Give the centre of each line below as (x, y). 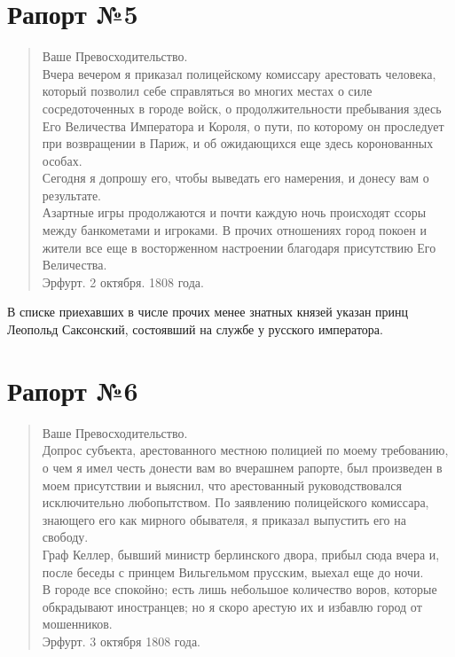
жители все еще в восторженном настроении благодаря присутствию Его (239, 247)
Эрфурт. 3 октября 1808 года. (122, 641)
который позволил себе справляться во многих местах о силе (207, 91)
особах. (62, 160)
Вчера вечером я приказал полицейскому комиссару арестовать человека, (239, 73)
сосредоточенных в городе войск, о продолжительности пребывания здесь (242, 108)
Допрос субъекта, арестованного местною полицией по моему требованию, (245, 450)
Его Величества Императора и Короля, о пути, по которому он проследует (243, 125)
